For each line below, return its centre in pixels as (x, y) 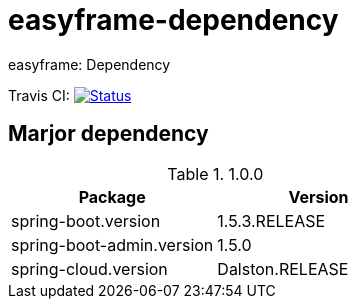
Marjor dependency (108, 134)
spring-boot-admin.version (112, 244)
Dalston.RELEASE (283, 268)
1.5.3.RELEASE (271, 220)
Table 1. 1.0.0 (215, 173)
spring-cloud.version (89, 268)
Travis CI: (39, 95)
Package (112, 196)
